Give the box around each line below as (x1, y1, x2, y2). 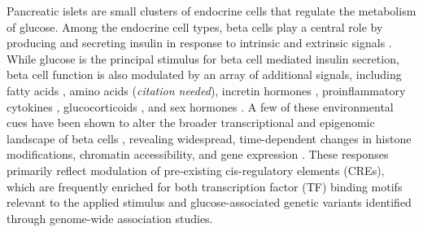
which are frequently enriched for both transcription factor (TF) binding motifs (7, 177, 403, 195)
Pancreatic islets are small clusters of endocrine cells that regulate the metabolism (7, 2, 416, 19)
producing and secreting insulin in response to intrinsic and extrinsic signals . (7, 34, 392, 51)
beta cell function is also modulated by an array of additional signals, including (7, 66, 402, 83)
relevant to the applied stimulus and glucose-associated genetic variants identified (7, 194, 412, 211)
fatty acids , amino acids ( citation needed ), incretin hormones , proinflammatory (7, 81, 406, 98)
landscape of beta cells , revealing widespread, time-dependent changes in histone (7, 129, 412, 147)
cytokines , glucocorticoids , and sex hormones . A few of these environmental (7, 98, 394, 115)
